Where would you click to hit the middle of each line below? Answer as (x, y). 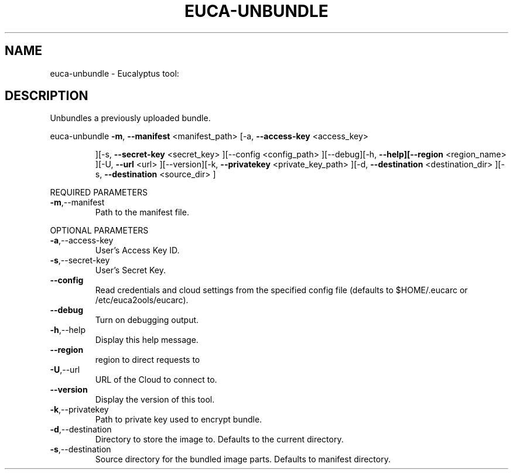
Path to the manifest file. (142, 212)
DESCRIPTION (47, 96)
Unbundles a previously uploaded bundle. (130, 118)
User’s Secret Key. (131, 270)
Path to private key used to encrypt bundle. (179, 420)
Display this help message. (147, 340)
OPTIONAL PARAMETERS (99, 231)
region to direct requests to (148, 360)
